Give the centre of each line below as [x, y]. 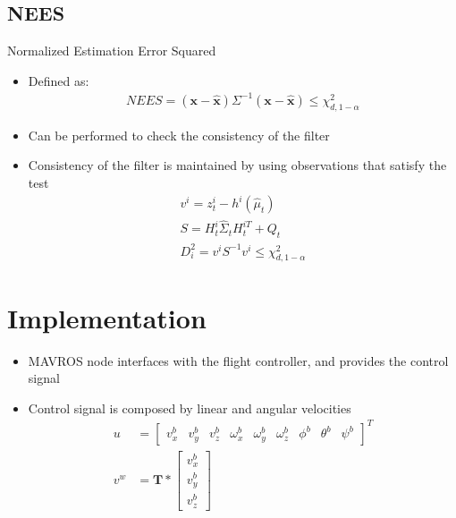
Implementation [107, 317]
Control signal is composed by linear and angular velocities [190, 408]
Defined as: [59, 80]
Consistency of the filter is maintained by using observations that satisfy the [237, 165]
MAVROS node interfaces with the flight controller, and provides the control [238, 360]
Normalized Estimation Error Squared [112, 51]
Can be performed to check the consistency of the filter [179, 135]
